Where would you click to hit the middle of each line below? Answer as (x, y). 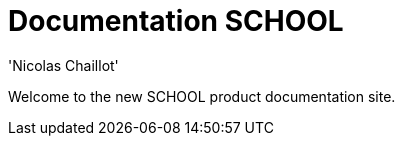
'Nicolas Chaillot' (63, 65)
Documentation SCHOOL (176, 21)
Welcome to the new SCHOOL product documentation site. (202, 96)
